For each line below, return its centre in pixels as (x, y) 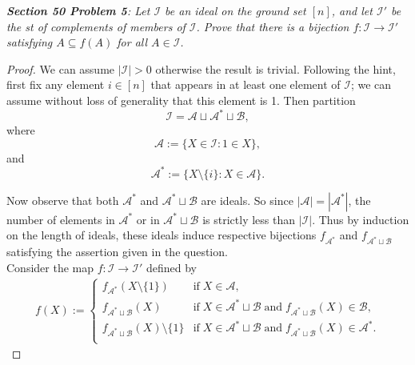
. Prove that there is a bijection (273, 26)
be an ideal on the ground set (235, 10)
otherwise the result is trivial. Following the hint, (275, 68)
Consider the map (50, 267)
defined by (171, 267)
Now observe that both (63, 200)
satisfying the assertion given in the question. (117, 252)
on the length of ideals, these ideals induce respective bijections (162, 235)
